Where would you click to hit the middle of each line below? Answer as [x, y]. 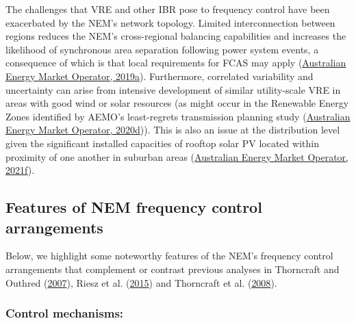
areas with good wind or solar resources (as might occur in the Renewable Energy [177, 103]
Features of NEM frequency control [134, 207]
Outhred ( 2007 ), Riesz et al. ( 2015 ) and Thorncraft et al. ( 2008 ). [141, 282]
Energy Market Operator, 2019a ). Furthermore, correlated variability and [160, 76]
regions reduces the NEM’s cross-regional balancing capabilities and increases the [176, 36]
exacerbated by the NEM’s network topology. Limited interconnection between [170, 22]
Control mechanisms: [65, 313]
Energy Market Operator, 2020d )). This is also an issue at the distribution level [173, 130]
